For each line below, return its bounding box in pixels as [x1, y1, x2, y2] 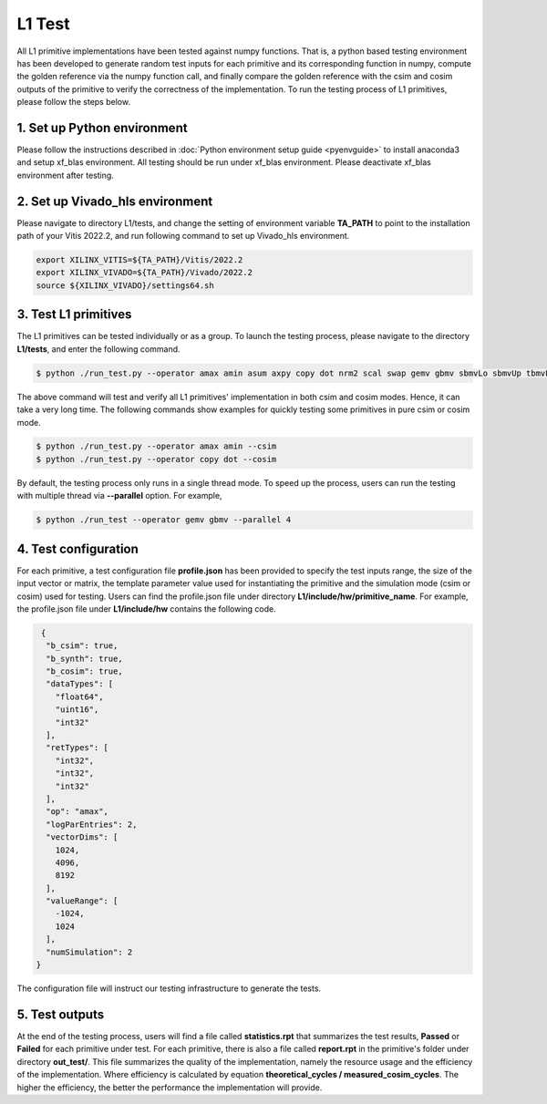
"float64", [55, 691, 104, 702]
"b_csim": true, [46, 641, 119, 651]
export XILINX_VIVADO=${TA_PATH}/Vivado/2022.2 [36, 267, 253, 278]
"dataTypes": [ [46, 679, 114, 689]
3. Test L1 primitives [16, 306, 132, 323]
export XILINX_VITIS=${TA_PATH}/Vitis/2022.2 [36, 255, 243, 265]
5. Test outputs [16, 1006, 105, 1022]
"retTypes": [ [46, 743, 109, 753]
